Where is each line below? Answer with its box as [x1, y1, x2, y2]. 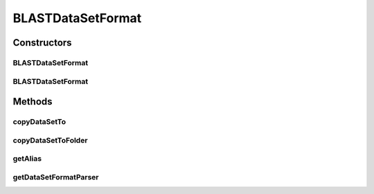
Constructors [12, 37, 72, 48]
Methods [12, 96, 53, 107]
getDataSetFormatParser [12, 172, 100, 182]
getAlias [12, 154, 42, 164]
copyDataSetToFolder [12, 135, 88, 145]
